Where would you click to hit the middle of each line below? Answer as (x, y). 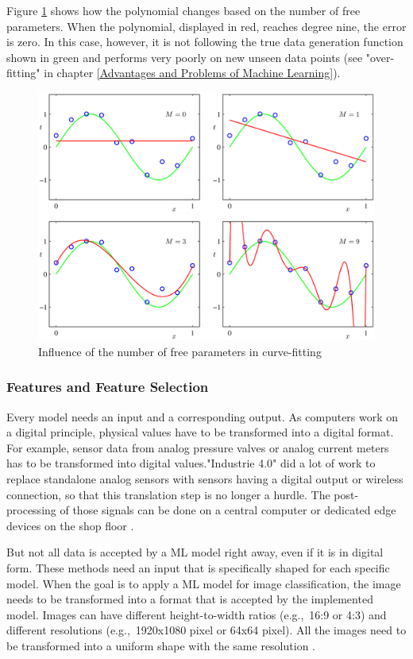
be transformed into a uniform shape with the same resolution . (161, 645)
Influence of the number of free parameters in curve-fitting (180, 351)
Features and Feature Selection (108, 387)
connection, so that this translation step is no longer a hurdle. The (168, 494)
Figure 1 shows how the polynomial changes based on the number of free (183, 10)
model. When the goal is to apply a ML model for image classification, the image (204, 583)
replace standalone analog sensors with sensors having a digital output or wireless (205, 478)
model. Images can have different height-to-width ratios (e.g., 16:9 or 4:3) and (197, 614)
